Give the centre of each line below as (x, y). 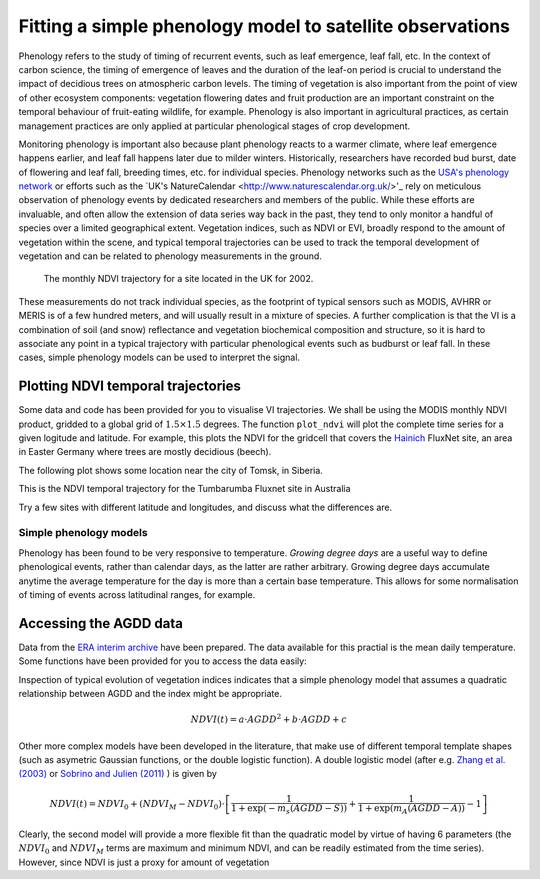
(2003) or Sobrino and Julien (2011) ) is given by (117, 774)
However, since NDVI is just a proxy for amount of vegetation (144, 862)
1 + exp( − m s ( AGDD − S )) (289, 809)
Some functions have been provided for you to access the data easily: (162, 661)
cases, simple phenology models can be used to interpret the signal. (159, 357)
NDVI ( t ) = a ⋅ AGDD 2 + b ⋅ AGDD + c (268, 718)
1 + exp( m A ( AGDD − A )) (411, 809)
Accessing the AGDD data (101, 623)
